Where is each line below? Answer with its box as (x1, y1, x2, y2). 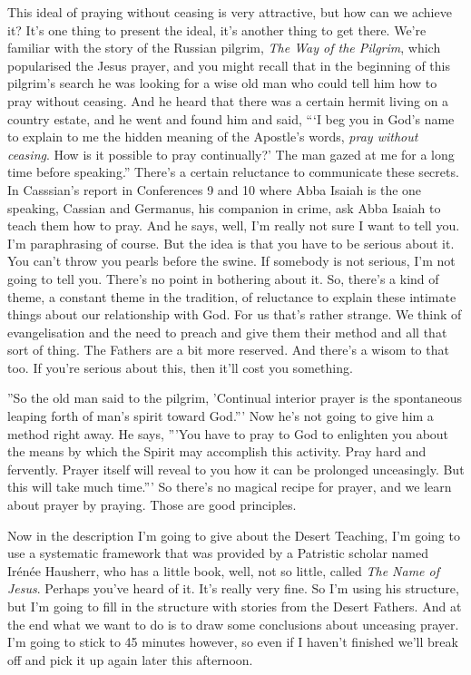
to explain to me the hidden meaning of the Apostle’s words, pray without (7, 127, 418, 146)
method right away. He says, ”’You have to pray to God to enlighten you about (7, 424, 449, 443)
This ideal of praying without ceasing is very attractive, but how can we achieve (7, 3, 452, 21)
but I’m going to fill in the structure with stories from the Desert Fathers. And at (7, 597, 462, 615)
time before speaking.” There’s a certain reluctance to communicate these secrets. (7, 162, 459, 181)
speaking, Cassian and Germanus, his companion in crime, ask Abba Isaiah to (7, 198, 441, 217)
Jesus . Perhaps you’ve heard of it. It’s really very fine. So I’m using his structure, (7, 579, 459, 598)
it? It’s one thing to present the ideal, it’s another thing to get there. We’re (7, 20, 427, 39)
